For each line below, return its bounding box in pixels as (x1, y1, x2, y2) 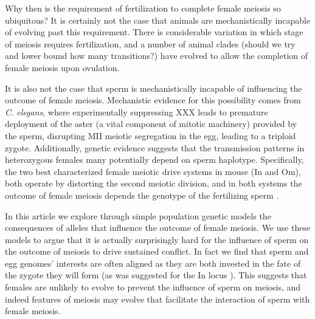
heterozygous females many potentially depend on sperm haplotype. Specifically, (5, 153, 304, 166)
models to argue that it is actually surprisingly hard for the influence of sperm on (5, 233, 309, 245)
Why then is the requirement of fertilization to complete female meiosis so (5, 2, 281, 14)
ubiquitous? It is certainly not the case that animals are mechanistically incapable (5, 13, 311, 26)
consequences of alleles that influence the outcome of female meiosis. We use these (5, 221, 311, 234)
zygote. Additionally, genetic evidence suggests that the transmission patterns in (5, 141, 305, 154)
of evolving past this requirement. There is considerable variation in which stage (5, 26, 303, 38)
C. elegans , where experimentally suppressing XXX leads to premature (5, 105, 268, 118)
